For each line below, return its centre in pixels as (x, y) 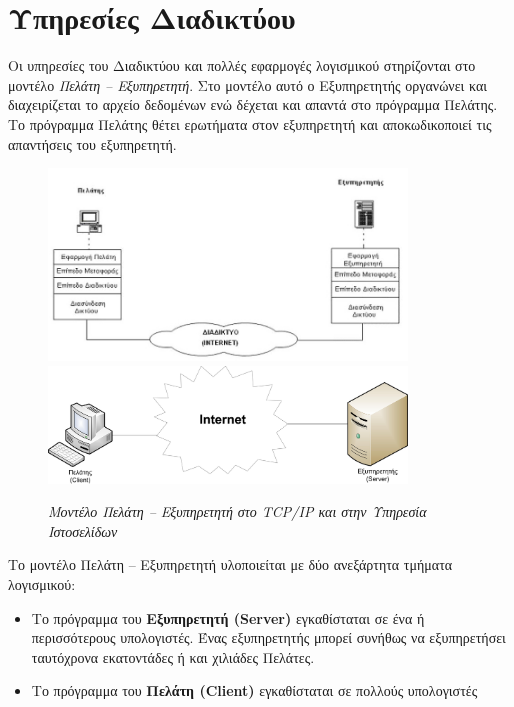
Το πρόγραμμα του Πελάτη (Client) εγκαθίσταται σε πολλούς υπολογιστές (254, 690)
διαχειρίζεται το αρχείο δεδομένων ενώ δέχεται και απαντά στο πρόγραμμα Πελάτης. (253, 104)
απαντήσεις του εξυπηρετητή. (92, 143)
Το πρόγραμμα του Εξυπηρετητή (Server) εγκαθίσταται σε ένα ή (228, 617)
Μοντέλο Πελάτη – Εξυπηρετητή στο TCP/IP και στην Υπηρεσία (237, 511)
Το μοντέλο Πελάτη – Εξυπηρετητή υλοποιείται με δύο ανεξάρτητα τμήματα (230, 564)
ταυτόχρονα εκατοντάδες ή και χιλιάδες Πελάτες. (173, 656)
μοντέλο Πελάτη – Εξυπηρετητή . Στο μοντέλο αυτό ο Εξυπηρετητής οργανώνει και (248, 84)
